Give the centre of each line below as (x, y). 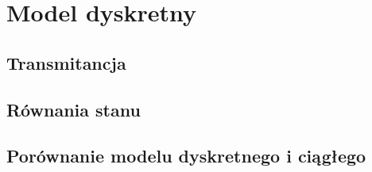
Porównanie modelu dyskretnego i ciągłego (186, 156)
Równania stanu (74, 109)
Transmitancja (66, 62)
